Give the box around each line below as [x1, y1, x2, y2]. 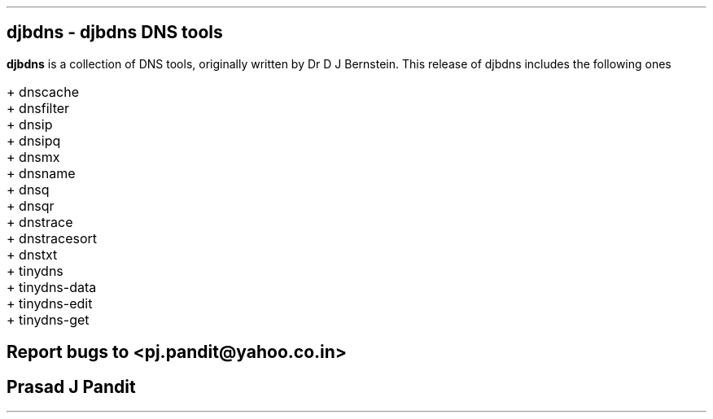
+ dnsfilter [7, 99, 70, 116]
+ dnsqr [7, 197, 55, 214]
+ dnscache [7, 83, 79, 100]
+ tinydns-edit [7, 295, 93, 312]
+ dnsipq [7, 132, 61, 149]
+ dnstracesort [7, 229, 98, 247]
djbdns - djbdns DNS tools [7, 22, 223, 43]
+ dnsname [7, 164, 76, 181]
